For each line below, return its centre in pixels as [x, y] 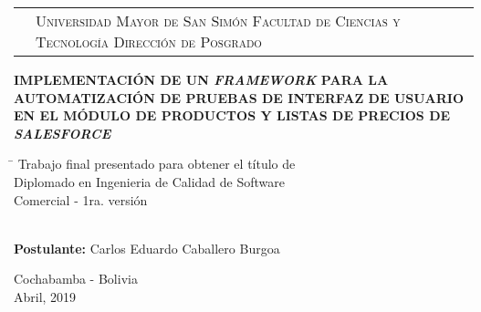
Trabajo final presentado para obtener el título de [157, 164]
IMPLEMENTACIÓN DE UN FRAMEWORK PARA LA [201, 79]
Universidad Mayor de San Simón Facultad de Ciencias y [218, 21]
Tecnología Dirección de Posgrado [149, 42]
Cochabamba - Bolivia [76, 279]
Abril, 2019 [45, 296]
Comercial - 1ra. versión [81, 199]
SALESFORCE [63, 133]
